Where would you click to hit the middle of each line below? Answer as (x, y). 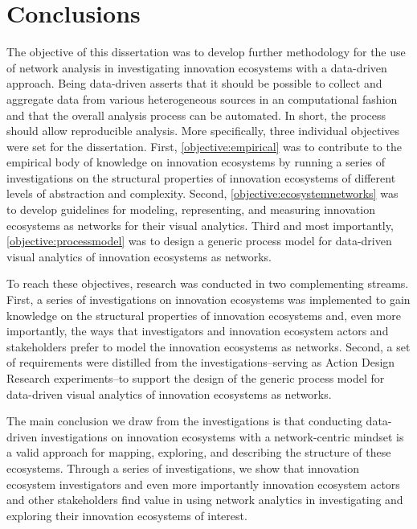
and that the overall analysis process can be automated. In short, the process (196, 115)
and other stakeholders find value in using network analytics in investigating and (205, 500)
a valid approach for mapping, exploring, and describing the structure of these (199, 452)
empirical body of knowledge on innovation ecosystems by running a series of (196, 162)
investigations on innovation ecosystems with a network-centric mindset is (222, 436)
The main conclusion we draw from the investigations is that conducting (184, 421)
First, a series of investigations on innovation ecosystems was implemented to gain (208, 299)
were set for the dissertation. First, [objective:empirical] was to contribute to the (204, 146)
